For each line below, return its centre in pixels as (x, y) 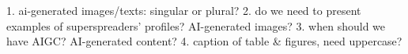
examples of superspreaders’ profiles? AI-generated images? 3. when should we (196, 25)
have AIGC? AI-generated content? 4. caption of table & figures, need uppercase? (204, 41)
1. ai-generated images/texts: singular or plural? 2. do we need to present (184, 10)
